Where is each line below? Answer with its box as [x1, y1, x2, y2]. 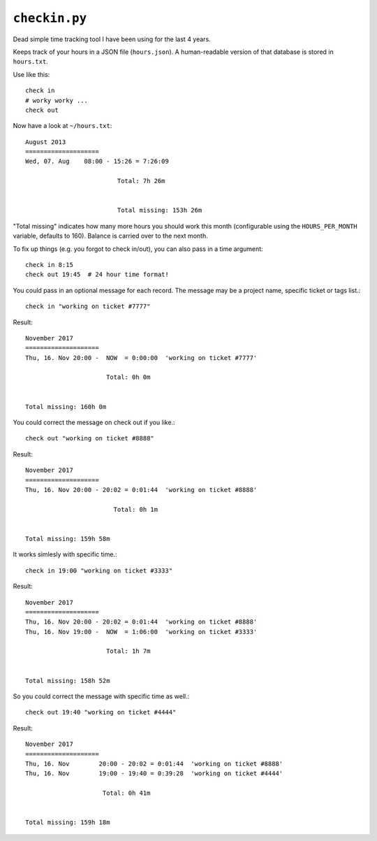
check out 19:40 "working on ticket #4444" [25, 708, 177, 717]
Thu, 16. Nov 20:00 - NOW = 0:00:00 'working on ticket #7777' [25, 354, 258, 361]
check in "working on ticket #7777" [25, 303, 151, 310]
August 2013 [25, 138, 66, 146]
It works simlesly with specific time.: [13, 550, 117, 559]
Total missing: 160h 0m [25, 403, 107, 410]
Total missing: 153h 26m [117, 206, 202, 215]
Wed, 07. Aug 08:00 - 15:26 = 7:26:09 [25, 157, 169, 166]
